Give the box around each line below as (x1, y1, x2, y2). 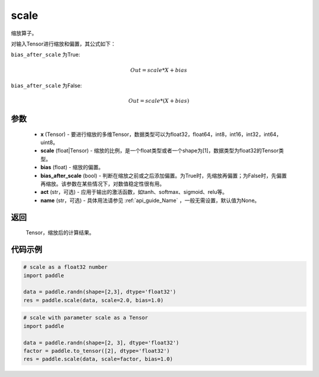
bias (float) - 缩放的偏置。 (40, 164, 104, 171)
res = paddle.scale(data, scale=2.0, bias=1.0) (23, 297, 164, 304)
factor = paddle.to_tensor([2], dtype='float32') (23, 347, 170, 354)
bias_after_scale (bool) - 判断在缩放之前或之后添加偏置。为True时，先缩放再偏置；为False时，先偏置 (40, 172, 287, 179)
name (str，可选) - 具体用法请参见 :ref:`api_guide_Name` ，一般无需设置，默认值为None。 (40, 197, 260, 204)
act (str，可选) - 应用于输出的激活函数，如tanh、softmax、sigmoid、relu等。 (40, 188, 227, 196)
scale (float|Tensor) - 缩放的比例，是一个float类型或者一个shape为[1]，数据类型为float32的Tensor (40, 147, 279, 154)
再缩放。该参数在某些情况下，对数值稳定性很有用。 (40, 180, 165, 187)
